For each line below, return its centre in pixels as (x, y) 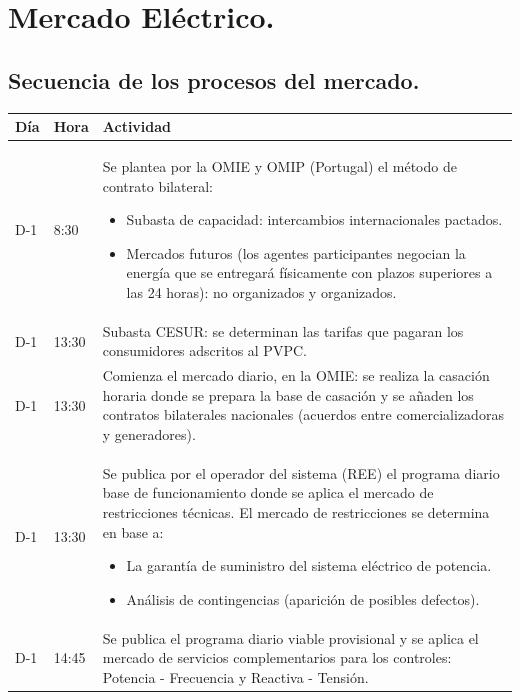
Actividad (137, 126)
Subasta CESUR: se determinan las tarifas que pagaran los (283, 330)
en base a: (133, 531)
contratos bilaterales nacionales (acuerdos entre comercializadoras (303, 414)
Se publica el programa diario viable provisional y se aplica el (290, 637)
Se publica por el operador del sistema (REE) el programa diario (301, 472)
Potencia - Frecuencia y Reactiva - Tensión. (235, 676)
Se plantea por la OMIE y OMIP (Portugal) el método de (279, 165)
